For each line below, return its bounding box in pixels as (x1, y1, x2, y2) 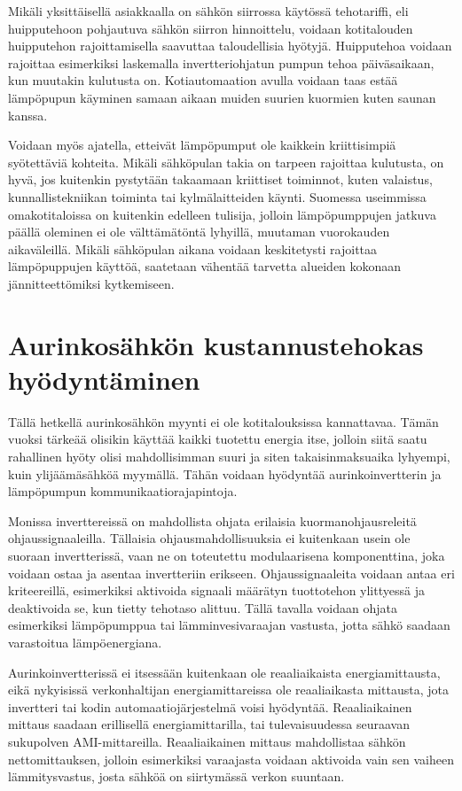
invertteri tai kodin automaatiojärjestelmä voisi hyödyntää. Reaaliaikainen (8, 697, 412, 716)
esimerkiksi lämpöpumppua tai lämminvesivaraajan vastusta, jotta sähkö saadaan (8, 616, 450, 634)
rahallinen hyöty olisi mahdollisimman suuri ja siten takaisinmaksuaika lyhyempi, (8, 447, 450, 465)
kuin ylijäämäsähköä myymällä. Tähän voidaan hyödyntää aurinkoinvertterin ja (8, 464, 442, 483)
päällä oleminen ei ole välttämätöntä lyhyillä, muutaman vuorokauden (8, 222, 390, 241)
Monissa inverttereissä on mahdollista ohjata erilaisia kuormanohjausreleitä (8, 511, 417, 530)
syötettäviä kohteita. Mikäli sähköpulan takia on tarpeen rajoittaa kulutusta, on (8, 152, 444, 171)
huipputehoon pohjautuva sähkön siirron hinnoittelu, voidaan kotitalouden (8, 19, 413, 37)
